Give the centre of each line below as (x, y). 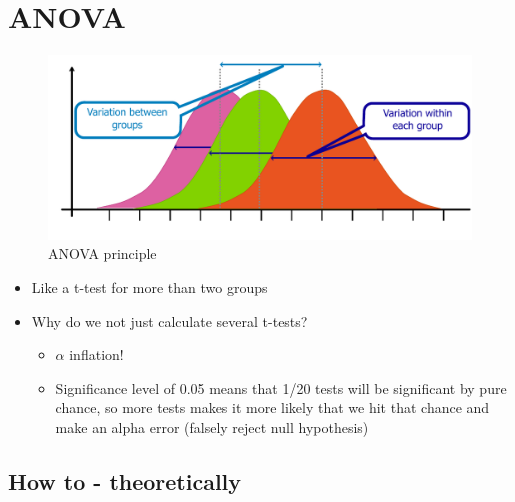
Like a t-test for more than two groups (149, 286)
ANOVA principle (102, 253)
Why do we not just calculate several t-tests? (169, 320)
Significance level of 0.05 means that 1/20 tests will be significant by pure (281, 387)
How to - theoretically (125, 480)
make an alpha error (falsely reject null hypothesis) (212, 426)
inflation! (96, 354)
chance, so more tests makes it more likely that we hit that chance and (272, 407)
